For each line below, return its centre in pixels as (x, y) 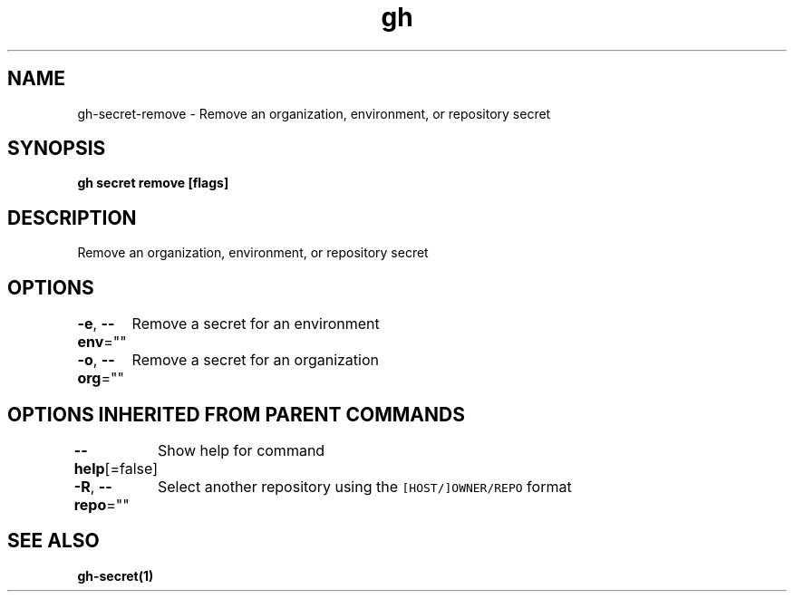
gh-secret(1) (116, 575)
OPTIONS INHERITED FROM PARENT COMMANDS (236, 414)
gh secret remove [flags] (153, 183)
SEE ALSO (53, 541)
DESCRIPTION (72, 217)
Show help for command (241, 450)
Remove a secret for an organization (255, 360)
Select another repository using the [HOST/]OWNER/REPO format (364, 486)
